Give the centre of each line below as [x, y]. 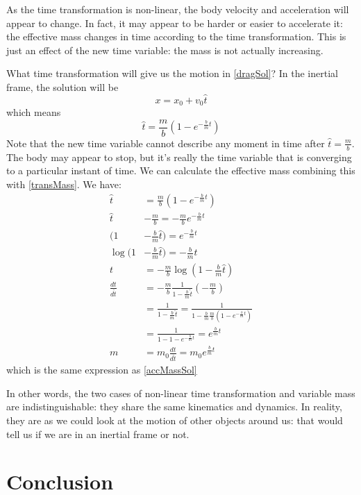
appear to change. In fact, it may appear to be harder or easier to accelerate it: [175, 23]
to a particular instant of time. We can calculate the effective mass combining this [181, 170]
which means [34, 112]
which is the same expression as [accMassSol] [102, 370]
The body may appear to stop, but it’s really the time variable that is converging [179, 157]
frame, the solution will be [62, 86]
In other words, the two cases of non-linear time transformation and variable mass [181, 393]
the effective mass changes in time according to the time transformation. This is [176, 36]
